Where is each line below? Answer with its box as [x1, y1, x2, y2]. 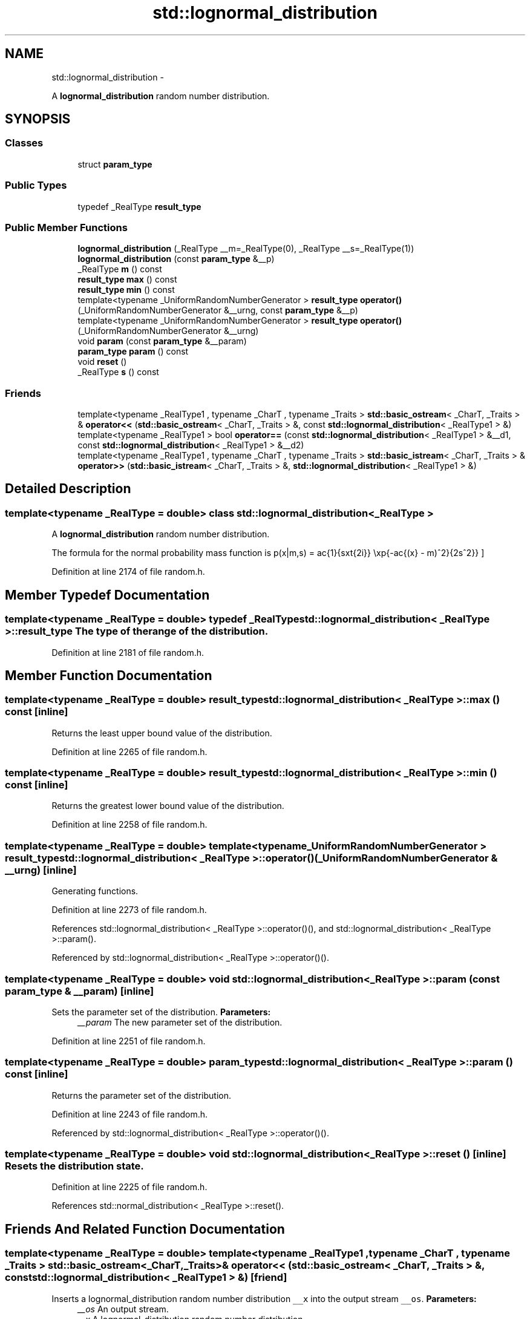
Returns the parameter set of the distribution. [51, 1090, 231, 1101]
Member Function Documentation [5, 667, 212, 683]
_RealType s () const [77, 367, 159, 378]
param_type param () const [77, 346, 189, 357]
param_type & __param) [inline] [5, 984, 154, 997]
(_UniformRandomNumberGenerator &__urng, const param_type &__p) [77, 305, 358, 316]
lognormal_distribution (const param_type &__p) [77, 254, 275, 264]
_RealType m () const [77, 264, 162, 275]
